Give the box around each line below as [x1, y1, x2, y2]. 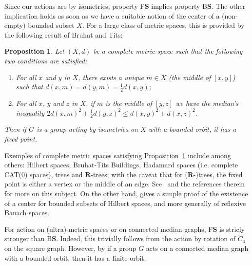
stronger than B [4, 233, 52, 244]
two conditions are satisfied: [4, 55, 87, 65]
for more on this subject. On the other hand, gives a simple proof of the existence [4, 188, 248, 198]
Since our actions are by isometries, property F [4, 1, 145, 11]
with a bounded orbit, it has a [148, 124, 236, 134]
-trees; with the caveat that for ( [91, 169, 188, 179]
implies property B [151, 1, 207, 11]
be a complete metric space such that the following [93, 46, 243, 56]
